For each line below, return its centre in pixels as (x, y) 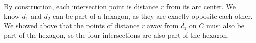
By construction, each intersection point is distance (81, 6)
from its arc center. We (201, 6)
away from (163, 25)
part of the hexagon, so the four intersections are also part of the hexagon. (117, 35)
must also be (225, 25)
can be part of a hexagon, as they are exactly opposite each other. (153, 16)
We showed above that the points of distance (72, 25)
